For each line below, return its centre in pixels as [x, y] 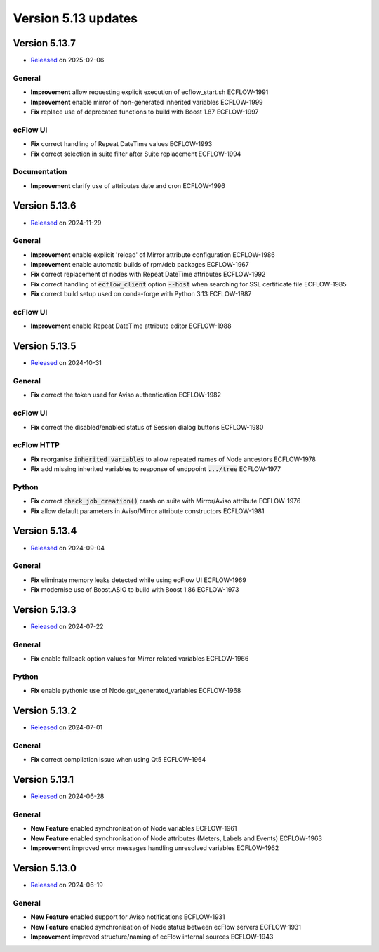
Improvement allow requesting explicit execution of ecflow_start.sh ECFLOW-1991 [149, 92]
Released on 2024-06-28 [67, 796]
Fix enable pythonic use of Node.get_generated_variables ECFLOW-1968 [136, 691]
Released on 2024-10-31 [66, 363]
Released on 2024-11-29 [66, 223]
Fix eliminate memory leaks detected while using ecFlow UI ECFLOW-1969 [139, 580]
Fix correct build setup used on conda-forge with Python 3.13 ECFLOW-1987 [141, 294]
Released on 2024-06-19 [67, 885]
